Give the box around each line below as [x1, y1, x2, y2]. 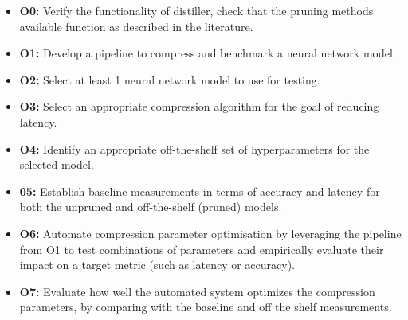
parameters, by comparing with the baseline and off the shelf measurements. [19, 299, 392, 315]
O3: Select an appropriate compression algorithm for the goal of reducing [19, 98, 379, 115]
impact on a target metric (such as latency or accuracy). [19, 256, 296, 273]
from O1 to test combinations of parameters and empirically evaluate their [19, 240, 384, 257]
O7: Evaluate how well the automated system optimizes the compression [19, 283, 375, 299]
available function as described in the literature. [19, 18, 253, 34]
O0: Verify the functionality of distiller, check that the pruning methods [19, 2, 374, 18]
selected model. [19, 156, 94, 173]
